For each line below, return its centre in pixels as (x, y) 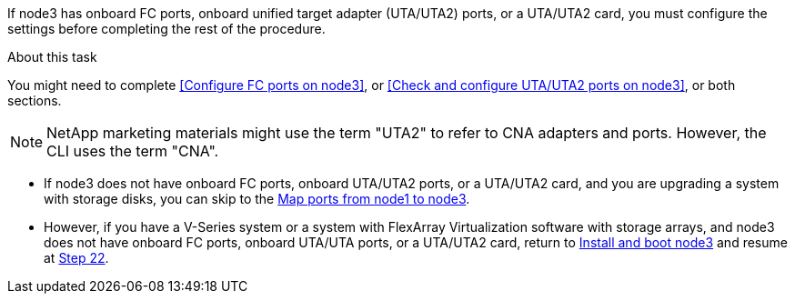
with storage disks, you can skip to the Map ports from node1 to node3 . (257, 199)
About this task (52, 57)
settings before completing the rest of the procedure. (166, 29)
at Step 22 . (76, 258)
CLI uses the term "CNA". (133, 151)
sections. (35, 100)
